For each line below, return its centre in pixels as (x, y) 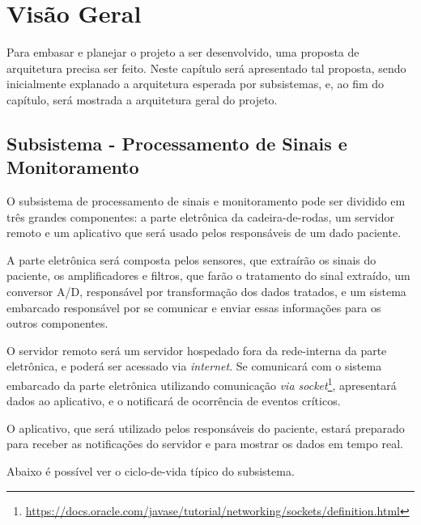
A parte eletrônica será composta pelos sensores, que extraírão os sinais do (191, 259)
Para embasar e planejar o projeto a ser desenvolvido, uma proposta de (183, 52)
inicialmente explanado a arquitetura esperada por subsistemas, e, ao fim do (196, 84)
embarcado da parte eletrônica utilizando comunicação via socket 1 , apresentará (202, 384)
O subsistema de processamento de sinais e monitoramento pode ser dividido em (206, 201)
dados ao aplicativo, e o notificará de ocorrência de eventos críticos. (174, 401)
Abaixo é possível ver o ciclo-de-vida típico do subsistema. (151, 471)
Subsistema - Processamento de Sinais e (177, 143)
